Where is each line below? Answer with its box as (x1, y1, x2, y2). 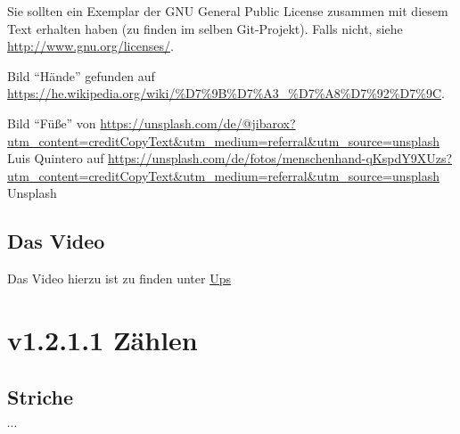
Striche (7, 382, 74, 410)
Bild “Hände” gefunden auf (7, 66, 155, 85)
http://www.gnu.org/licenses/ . (7, 37, 174, 55)
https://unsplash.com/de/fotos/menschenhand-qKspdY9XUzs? (108, 149, 453, 168)
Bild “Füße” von (7, 113, 96, 132)
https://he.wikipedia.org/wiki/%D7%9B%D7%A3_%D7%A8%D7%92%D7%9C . (7, 84, 445, 102)
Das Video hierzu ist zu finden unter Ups (7, 269, 231, 288)
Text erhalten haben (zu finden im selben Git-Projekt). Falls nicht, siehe (7, 19, 403, 37)
